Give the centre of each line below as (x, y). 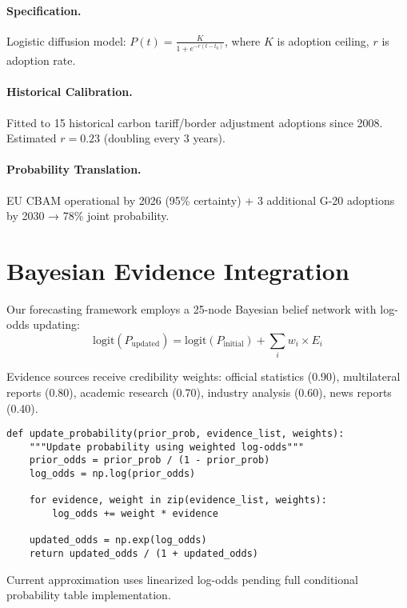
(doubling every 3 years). (164, 138)
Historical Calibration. (70, 92)
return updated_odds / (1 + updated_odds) (144, 554)
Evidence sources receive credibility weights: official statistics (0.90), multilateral (203, 376)
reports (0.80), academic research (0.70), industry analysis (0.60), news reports (199, 392)
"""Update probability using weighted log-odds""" (167, 447)
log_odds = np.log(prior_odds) (112, 474)
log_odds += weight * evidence (135, 514)
